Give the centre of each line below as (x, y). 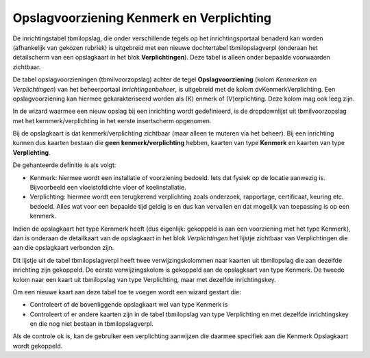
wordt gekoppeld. (38, 346)
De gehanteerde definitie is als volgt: (64, 165)
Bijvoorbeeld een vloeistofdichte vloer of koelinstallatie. (108, 188)
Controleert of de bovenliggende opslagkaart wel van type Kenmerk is (129, 305)
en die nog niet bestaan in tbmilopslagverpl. (91, 324)
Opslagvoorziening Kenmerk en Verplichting (142, 18)
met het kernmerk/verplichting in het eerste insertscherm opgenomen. (112, 120)
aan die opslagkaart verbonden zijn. (63, 248)
